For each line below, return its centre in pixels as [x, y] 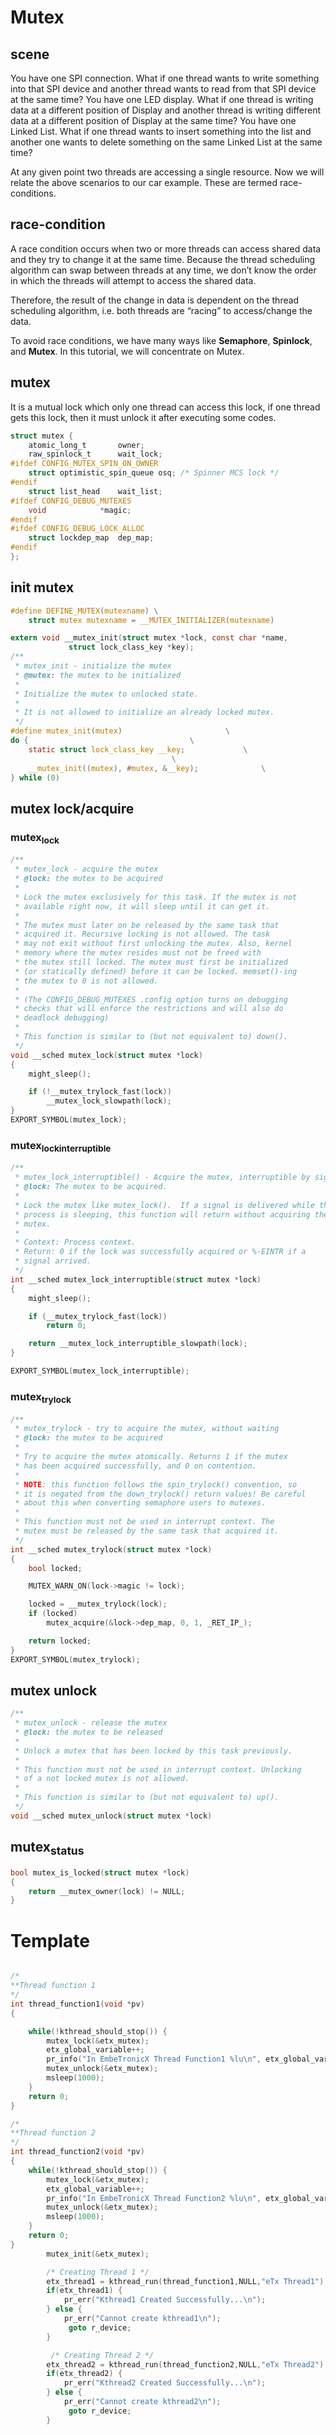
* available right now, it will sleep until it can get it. [142, 906]
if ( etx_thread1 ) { [84, 2291]
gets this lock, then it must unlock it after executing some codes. [143, 417]
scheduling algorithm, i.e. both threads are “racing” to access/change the [161, 310]
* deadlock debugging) [62, 1018]
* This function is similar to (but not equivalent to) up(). [147, 1797]
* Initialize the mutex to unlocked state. [106, 694]
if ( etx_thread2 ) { [84, 2374]
